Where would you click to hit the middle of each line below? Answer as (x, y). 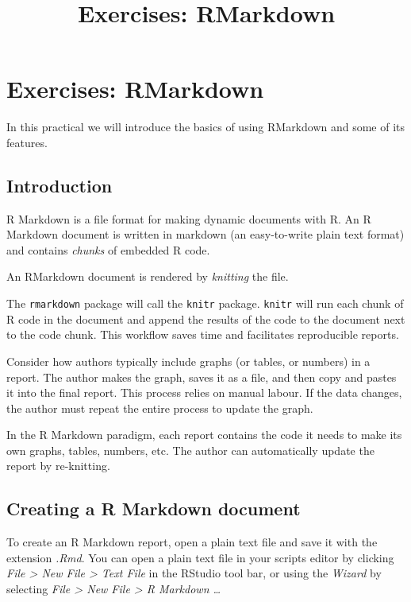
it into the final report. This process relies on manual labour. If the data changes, (204, 392)
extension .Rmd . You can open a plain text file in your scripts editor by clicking (200, 557)
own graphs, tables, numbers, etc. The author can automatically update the (190, 450)
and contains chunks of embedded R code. (108, 249)
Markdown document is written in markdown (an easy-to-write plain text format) (205, 234)
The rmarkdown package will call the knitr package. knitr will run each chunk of (205, 303)
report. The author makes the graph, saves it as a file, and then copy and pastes (202, 377)
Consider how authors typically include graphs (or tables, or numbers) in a (188, 361)
